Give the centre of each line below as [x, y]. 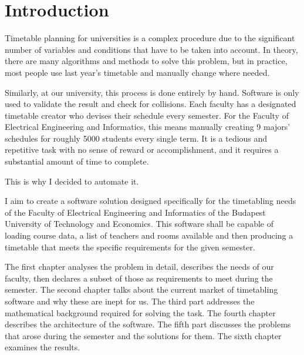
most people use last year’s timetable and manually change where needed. [137, 72]
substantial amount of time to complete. [77, 161]
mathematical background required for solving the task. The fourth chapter [140, 312]
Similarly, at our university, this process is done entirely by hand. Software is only [152, 92]
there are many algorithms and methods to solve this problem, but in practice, [146, 61]
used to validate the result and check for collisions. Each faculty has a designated [151, 104]
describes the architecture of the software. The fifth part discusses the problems [148, 324]
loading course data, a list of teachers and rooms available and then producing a [149, 235]
